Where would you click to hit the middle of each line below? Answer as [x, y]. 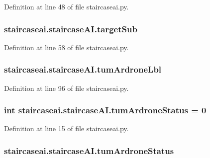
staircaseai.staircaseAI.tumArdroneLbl [83, 69]
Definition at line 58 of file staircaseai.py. [66, 47]
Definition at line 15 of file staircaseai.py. [66, 128]
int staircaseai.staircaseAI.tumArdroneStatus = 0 [105, 110]
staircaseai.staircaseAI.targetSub [71, 29]
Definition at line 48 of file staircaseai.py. [66, 6]
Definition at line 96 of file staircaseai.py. [66, 88]
